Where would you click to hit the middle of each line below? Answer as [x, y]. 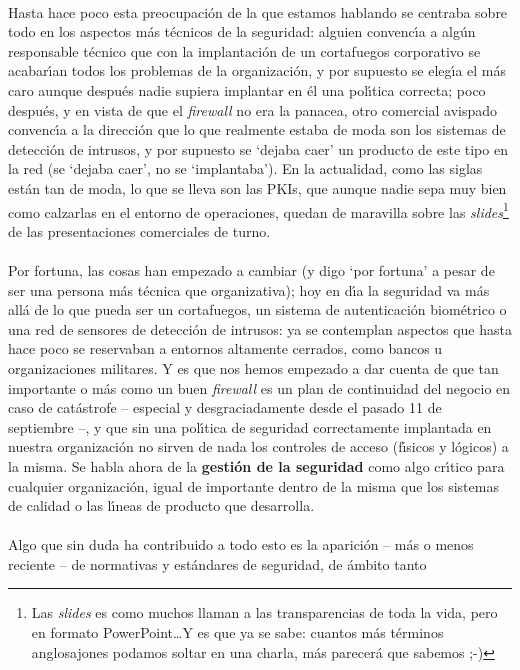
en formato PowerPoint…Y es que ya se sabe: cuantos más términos [237, 632]
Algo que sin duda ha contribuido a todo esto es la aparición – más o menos [241, 544]
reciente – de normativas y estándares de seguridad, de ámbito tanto [217, 563]
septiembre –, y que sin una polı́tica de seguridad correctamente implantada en [250, 426]
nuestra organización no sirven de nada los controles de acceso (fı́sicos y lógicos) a [258, 446]
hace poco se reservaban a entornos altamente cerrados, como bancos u [225, 348]
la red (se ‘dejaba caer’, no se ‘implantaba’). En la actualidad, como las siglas [245, 168]
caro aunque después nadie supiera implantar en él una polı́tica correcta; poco [247, 89]
